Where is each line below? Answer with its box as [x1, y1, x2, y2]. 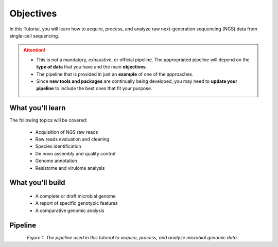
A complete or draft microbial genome [35, 193, 116, 199]
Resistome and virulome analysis [35, 165, 105, 171]
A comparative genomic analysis [35, 207, 105, 214]
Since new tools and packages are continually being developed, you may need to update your [36, 78, 238, 84]
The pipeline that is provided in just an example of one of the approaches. [36, 71, 194, 77]
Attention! [23, 47, 46, 54]
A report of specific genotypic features [35, 200, 118, 206]
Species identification [35, 143, 82, 149]
